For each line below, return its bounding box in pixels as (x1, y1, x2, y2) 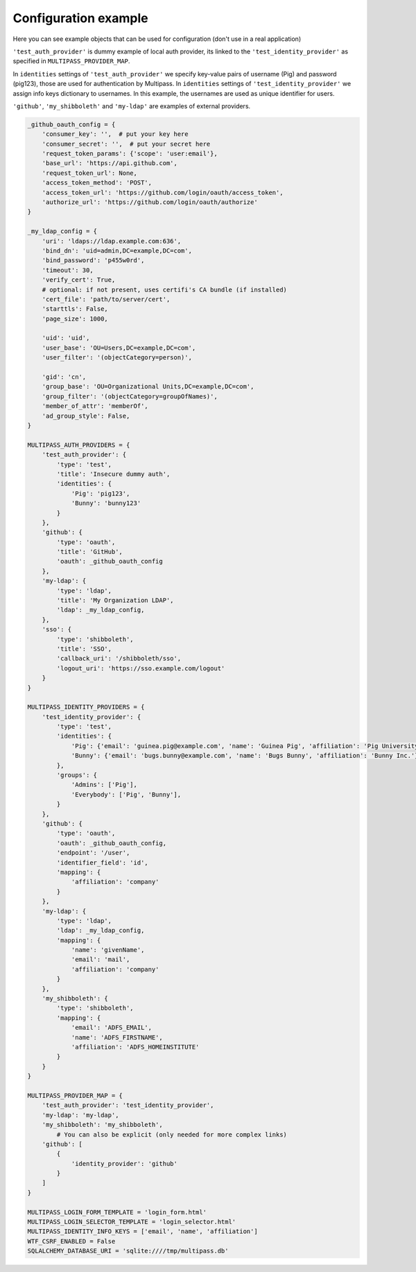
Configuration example (12, 10, 148, 26)
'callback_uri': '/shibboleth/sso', (56, 654, 182, 663)
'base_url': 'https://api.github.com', (42, 160, 178, 167)
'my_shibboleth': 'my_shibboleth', (42, 1121, 163, 1129)
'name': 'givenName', (71, 946, 145, 954)
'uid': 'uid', (42, 334, 90, 342)
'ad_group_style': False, (42, 412, 130, 420)
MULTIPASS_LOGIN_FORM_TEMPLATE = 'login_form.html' (27, 1208, 207, 1216)
